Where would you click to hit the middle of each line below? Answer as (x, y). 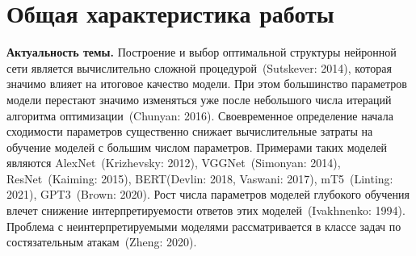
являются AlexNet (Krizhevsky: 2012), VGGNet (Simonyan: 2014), (174, 163)
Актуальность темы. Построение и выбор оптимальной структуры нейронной (202, 52)
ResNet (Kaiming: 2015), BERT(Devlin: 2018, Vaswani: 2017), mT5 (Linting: (200, 178)
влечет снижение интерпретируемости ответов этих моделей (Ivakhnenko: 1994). (206, 210)
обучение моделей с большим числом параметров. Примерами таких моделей (197, 147)
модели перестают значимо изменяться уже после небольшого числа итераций (199, 99)
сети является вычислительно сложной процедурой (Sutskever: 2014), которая (199, 67)
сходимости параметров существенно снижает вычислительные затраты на (190, 131)
